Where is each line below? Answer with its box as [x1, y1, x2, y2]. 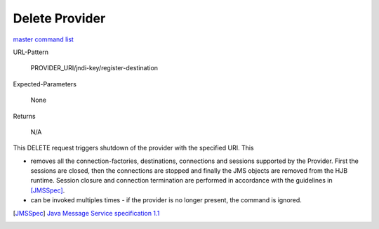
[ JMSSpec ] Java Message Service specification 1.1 [13, 209, 160, 217]
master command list [13, 35, 74, 44]
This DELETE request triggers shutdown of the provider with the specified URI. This [13, 144, 254, 152]
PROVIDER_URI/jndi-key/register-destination [30, 64, 158, 72]
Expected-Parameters [13, 79, 77, 88]
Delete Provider [13, 11, 106, 26]
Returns [13, 112, 36, 120]
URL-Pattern [13, 48, 49, 56]
